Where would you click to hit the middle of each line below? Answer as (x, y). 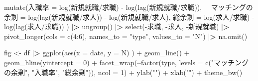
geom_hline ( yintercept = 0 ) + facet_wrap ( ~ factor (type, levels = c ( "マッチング (127, 62)
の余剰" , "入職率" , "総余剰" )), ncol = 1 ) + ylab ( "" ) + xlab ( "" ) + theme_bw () (123, 72)
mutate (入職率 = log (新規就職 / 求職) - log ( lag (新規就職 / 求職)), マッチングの (129, 7)
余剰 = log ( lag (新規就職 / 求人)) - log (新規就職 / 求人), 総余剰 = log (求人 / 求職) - (129, 17)
